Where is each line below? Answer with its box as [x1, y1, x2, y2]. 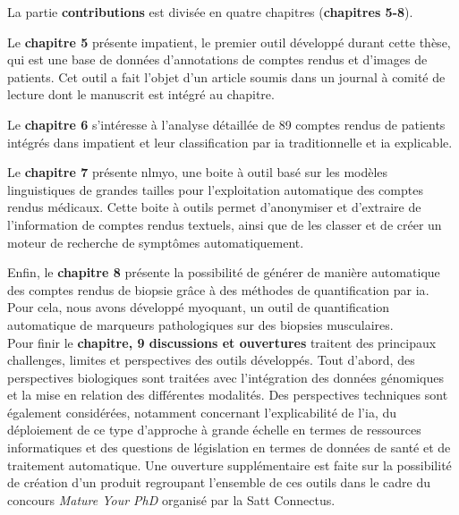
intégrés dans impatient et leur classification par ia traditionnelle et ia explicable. [7, 132, 453, 151]
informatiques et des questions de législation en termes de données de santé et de [7, 438, 451, 457]
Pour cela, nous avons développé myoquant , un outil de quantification [7, 298, 390, 317]
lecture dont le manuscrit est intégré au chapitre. [7, 85, 275, 104]
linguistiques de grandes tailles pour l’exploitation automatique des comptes [7, 180, 423, 198]
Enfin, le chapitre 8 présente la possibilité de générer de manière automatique [7, 263, 440, 282]
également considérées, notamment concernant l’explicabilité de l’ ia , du [7, 402, 397, 421]
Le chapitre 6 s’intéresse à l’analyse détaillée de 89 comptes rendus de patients [7, 114, 446, 133]
